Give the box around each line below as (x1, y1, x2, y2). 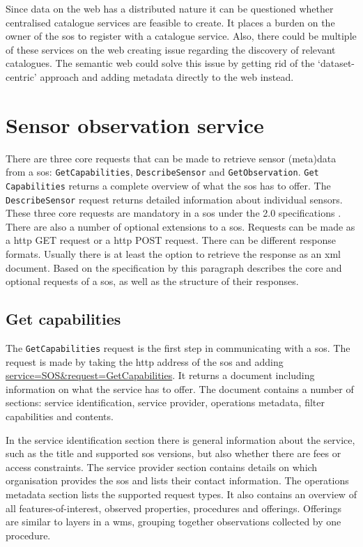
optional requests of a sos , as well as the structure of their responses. (6, 274, 299, 288)
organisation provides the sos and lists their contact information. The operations (6, 473, 349, 488)
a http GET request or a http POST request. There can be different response (6, 233, 336, 247)
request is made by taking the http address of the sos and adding (6, 354, 284, 369)
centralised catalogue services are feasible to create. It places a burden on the (6, 15, 335, 29)
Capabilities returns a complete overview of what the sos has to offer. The (6, 178, 331, 192)
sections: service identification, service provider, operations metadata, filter (6, 395, 325, 410)
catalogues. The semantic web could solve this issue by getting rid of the (6, 56, 315, 70)
